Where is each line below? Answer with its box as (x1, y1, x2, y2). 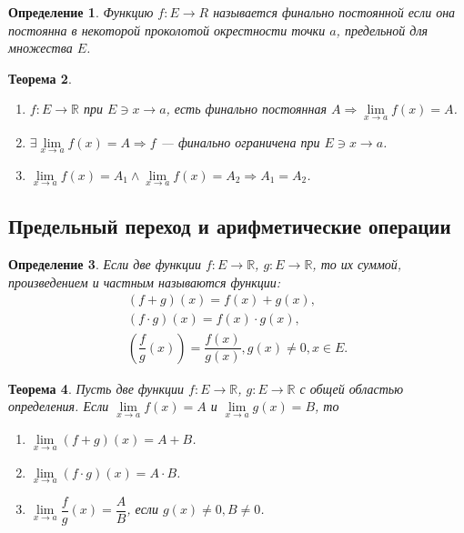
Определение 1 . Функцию (8, 3, 154, 21)
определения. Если (8, 397, 109, 416)
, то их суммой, (312, 255, 402, 274)
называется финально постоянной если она (213, 3, 456, 21)
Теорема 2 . (8, 68, 72, 87)
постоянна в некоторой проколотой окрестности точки (8, 20, 326, 39)
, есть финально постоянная (166, 99, 327, 118)
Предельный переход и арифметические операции (8, 212, 451, 240)
